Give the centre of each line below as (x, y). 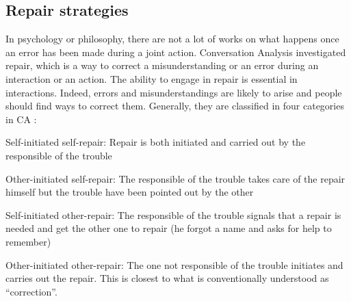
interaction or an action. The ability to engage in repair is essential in (152, 78)
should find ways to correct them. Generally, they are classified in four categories (175, 106)
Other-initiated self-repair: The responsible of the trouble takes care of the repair (175, 178)
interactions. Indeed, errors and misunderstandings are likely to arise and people (174, 92)
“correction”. (31, 291)
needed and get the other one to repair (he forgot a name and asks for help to (169, 228)
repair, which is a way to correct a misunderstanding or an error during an (162, 65)
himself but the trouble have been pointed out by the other (130, 192)
